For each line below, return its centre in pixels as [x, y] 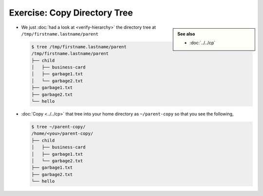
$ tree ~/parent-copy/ [58, 127]
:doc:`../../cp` [203, 43]
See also [186, 34]
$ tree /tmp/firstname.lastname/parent [79, 47]
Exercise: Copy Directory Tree [71, 13]
